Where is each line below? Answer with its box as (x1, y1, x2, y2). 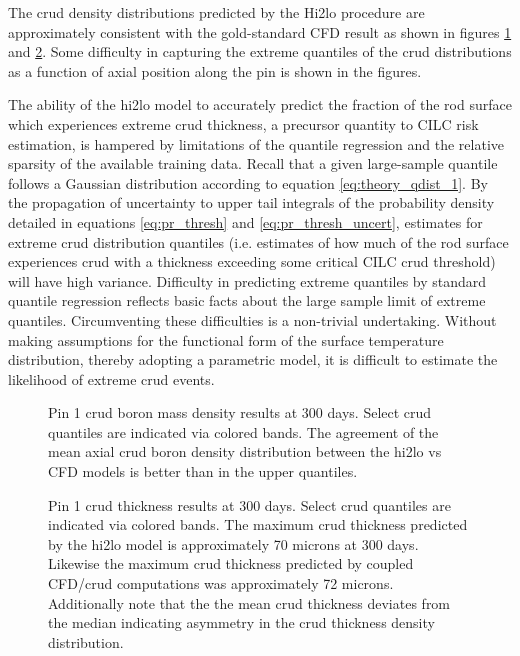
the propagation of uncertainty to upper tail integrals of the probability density (8, 192, 495, 213)
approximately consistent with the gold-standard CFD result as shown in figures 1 (8, 21, 512, 42)
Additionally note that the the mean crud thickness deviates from (48, 592, 451, 613)
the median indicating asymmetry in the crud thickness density (48, 612, 435, 633)
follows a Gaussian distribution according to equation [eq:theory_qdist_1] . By (8, 172, 488, 193)
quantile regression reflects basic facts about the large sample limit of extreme (8, 290, 486, 311)
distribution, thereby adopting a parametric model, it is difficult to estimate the (8, 349, 498, 370)
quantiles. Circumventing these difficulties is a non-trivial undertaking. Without (8, 309, 497, 330)
